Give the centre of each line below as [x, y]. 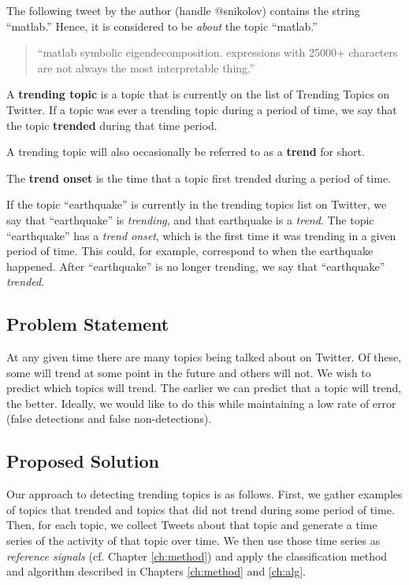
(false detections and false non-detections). [109, 418]
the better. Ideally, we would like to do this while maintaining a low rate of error [201, 403]
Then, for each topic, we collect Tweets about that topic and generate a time [192, 525]
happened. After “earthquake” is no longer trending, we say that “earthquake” [196, 266]
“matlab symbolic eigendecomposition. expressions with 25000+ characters [218, 52]
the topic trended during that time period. [112, 125]
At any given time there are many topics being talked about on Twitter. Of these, [204, 357]
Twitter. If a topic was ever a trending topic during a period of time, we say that [202, 109]
